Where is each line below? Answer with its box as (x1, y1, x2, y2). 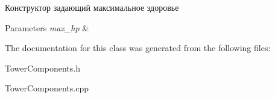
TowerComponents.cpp (5, 82, 89, 94)
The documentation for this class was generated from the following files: (5, 41, 271, 54)
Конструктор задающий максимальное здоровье (5, 1, 179, 13)
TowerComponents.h (5, 61, 80, 74)
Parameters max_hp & (5, 21, 89, 34)
